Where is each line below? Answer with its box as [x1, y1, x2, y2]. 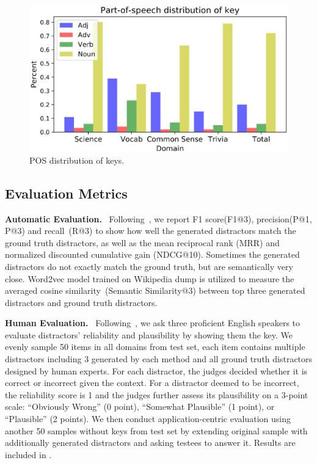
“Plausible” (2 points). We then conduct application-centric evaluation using [5, 412, 291, 425]
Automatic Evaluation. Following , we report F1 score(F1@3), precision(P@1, [5, 212, 312, 225]
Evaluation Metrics [5, 183, 128, 202]
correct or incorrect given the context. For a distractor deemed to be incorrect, [5, 376, 299, 389]
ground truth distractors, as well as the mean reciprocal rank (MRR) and [5, 236, 280, 249]
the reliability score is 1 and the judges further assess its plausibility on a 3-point [5, 388, 308, 401]
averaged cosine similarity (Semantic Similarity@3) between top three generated [5, 284, 305, 297]
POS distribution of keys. [29, 153, 125, 166]
